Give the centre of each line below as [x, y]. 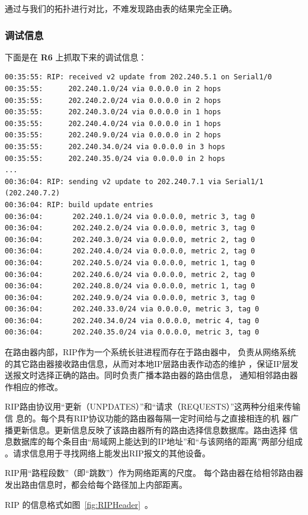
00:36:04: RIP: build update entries [79, 205]
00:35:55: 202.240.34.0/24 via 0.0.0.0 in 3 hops [115, 147]
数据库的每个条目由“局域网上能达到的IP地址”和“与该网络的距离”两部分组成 [158, 441]
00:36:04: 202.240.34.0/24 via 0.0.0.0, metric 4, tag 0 [132, 321]
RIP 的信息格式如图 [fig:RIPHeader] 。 [79, 504]
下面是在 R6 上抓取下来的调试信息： [76, 57]
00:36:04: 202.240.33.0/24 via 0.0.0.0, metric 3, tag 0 [132, 309]
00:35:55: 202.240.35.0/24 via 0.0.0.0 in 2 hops [115, 158]
